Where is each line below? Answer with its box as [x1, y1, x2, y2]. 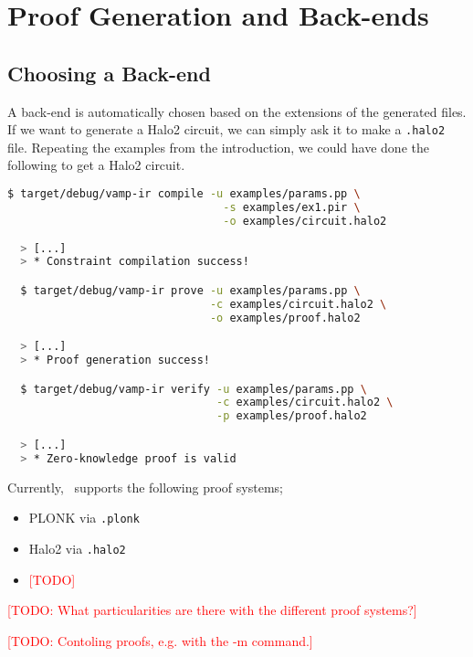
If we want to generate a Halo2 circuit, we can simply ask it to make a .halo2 [7, 120, 446, 139]
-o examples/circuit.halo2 [223, 214, 387, 228]
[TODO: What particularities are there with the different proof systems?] [7, 600, 417, 620]
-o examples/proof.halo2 [209, 311, 361, 324]
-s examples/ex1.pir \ [223, 200, 361, 214]
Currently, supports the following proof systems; [7, 477, 283, 496]
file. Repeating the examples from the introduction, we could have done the [7, 137, 429, 156]
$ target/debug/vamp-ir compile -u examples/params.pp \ [7, 187, 361, 201]
